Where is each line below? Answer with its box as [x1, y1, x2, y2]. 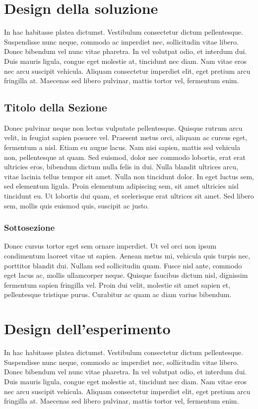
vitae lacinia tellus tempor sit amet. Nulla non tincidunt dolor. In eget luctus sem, [4, 171, 254, 181]
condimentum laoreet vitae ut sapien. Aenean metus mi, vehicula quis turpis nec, [4, 251, 251, 261]
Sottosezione [4, 221, 55, 234]
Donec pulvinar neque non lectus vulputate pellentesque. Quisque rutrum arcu [4, 122, 243, 133]
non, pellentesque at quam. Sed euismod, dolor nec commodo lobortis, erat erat [4, 152, 246, 162]
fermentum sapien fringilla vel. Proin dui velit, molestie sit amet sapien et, [4, 279, 231, 290]
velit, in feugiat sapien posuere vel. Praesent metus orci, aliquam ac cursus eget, [4, 132, 247, 143]
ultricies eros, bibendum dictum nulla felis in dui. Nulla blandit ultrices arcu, [4, 161, 238, 172]
